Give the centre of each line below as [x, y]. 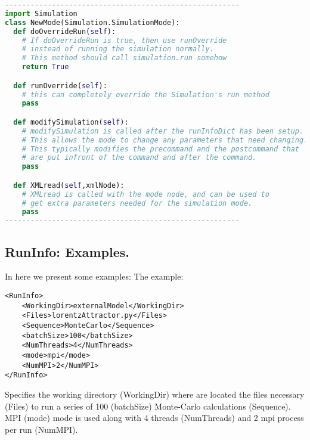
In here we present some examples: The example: [94, 276]
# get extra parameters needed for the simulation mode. [137, 203]
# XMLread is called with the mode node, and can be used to [145, 194]
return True [45, 67]
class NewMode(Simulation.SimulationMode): [92, 22]
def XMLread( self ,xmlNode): [69, 185]
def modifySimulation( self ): [71, 122]
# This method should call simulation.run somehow [124, 58]
